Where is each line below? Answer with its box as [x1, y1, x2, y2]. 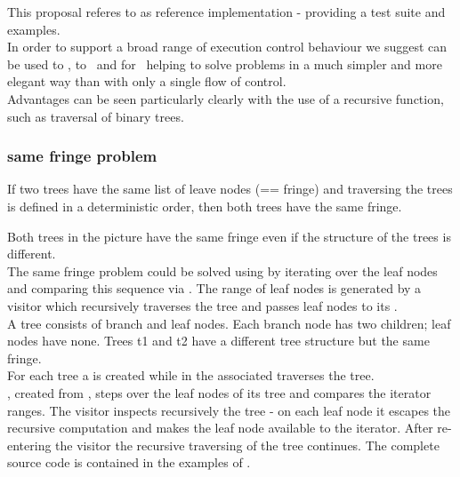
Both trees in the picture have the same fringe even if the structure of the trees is [7, 227, 451, 245]
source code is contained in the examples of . [7, 453, 251, 472]
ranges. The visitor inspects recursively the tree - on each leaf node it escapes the [7, 401, 451, 419]
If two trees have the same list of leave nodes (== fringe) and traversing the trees [7, 179, 453, 198]
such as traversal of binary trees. [7, 107, 184, 125]
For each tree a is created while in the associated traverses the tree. [7, 366, 375, 385]
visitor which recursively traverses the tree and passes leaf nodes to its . [7, 296, 398, 314]
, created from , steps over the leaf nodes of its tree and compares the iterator [7, 383, 432, 401]
